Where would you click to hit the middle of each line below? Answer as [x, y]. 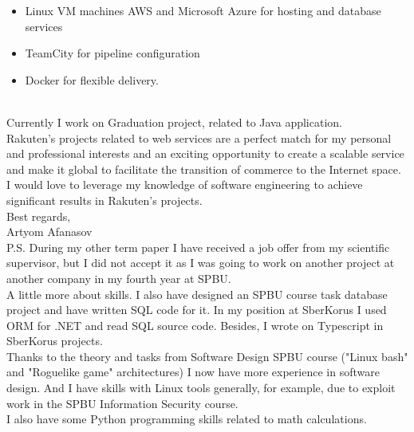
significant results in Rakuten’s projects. [104, 200]
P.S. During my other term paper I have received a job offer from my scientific [198, 247]
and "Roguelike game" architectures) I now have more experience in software [193, 372]
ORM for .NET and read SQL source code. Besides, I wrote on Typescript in [195, 325]
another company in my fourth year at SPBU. [119, 278]
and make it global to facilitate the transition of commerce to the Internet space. [204, 169]
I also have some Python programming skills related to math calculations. [187, 419]
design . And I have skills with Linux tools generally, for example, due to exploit [201, 388]
